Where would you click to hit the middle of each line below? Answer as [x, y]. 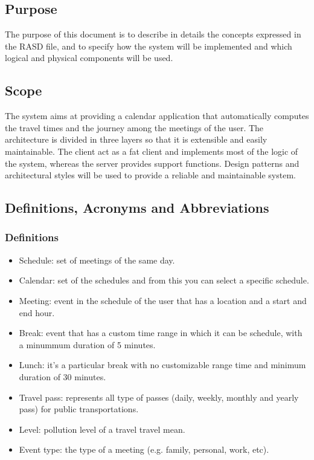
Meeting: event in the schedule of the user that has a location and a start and [163, 300]
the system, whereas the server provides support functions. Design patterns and [152, 163]
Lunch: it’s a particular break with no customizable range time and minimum [162, 365]
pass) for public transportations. [79, 409]
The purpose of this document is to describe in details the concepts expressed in [153, 34]
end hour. [37, 312]
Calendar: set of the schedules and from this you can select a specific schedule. [164, 280]
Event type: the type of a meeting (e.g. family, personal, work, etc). [144, 449]
